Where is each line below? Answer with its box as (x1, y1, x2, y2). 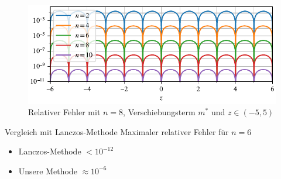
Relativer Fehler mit (28, 106, 101, 118)
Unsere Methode (18, 164, 77, 177)
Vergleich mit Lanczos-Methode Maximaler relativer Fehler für (5, 125, 229, 137)
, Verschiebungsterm (123, 106, 196, 118)
